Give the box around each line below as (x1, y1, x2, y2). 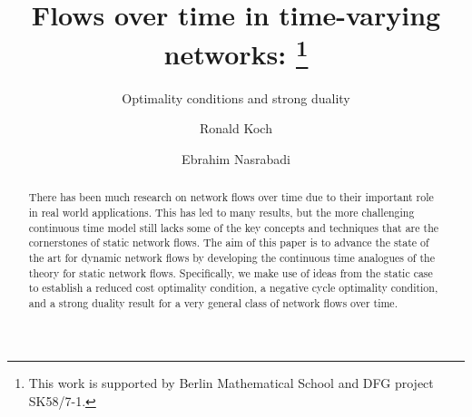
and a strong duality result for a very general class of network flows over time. (28, 295, 398, 310)
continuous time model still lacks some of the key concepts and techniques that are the (28, 219, 439, 235)
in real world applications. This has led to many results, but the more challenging (28, 204, 415, 219)
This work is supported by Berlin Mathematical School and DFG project (28, 373, 434, 393)
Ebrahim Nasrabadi (182, 149, 290, 168)
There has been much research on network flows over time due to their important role (28, 189, 434, 205)
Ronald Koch (200, 119, 272, 138)
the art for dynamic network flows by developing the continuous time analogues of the (28, 249, 435, 265)
